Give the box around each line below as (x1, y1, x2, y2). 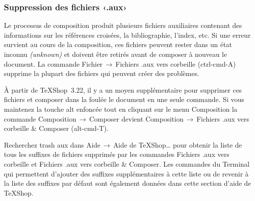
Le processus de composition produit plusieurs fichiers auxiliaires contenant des (4, 20, 242, 30)
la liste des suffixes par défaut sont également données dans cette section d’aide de (4, 178, 251, 188)
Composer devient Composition (89, 113, 184, 124)
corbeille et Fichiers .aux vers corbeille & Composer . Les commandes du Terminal (4, 158, 250, 169)
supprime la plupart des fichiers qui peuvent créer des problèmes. (4, 68, 200, 78)
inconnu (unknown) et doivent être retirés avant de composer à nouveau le (4, 49, 227, 59)
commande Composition (4, 113, 76, 124)
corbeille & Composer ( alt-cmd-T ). (4, 123, 109, 133)
